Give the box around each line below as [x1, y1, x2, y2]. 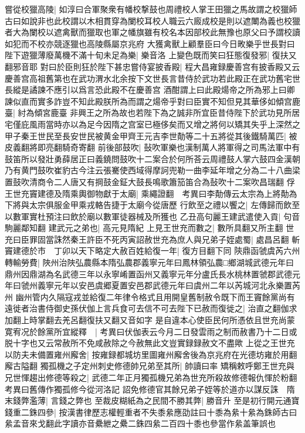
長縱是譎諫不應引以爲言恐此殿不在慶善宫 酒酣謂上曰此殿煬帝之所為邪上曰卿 [5, 83, 295, 96]
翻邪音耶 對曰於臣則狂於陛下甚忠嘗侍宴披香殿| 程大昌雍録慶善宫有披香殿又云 [5, 60, 300, 72]
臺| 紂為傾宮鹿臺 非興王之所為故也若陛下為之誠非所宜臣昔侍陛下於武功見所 [5, 106, 292, 119]
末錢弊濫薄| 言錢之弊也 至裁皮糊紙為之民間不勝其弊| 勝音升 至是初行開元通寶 [5, 394, 300, 407]
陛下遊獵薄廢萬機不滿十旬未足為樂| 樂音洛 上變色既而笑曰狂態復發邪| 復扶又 [5, 49, 297, 61]
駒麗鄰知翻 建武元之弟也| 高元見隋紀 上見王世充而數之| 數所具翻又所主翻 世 [5, 221, 294, 234]
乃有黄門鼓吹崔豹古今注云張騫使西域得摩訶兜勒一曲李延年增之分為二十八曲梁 [5, 164, 300, 176]
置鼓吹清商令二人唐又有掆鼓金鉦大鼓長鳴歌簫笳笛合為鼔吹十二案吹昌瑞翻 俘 [5, 175, 295, 187]
